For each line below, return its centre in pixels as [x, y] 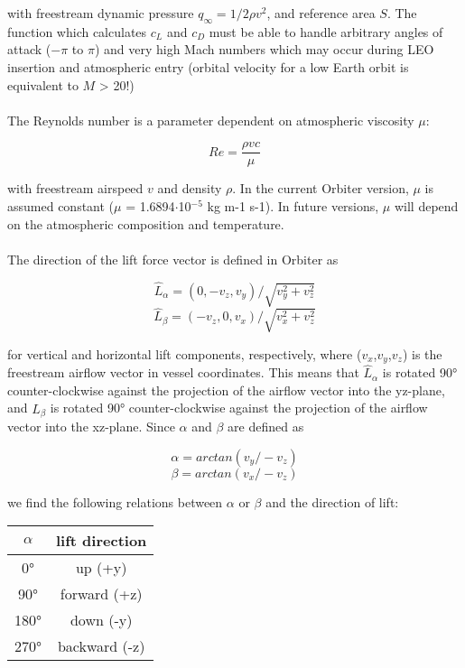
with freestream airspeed [75, 188]
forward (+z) [101, 594]
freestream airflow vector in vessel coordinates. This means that [183, 372]
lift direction [102, 541]
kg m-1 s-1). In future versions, [293, 206]
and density [190, 188]
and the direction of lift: [332, 501]
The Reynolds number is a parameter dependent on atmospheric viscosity [211, 120]
